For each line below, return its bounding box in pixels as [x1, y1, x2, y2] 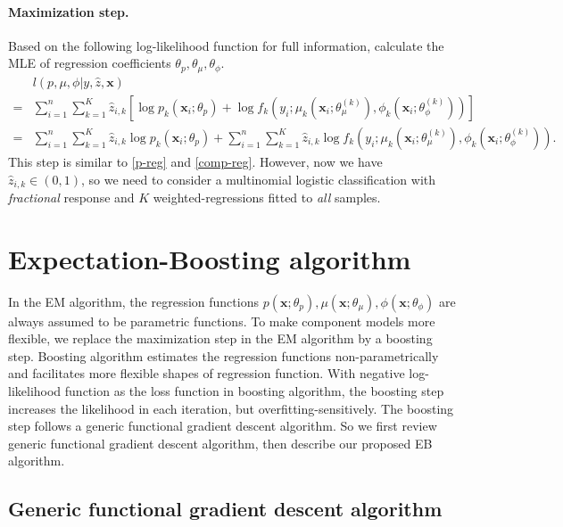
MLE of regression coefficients [8, 54, 171, 72]
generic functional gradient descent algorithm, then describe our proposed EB [8, 433, 433, 452]
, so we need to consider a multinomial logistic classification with [80, 169, 436, 188]
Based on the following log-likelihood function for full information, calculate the [8, 36, 444, 54]
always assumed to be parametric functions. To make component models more [8, 311, 435, 330]
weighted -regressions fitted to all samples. [153, 187, 381, 206]
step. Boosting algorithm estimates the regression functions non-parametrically [8, 346, 439, 365]
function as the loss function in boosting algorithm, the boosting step [64, 382, 444, 400]
